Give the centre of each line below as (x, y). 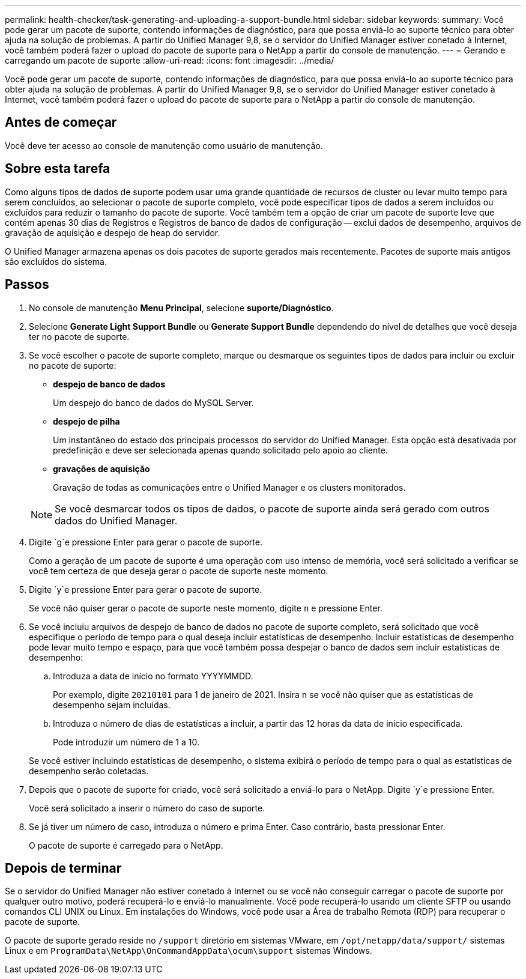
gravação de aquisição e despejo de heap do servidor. (113, 232)
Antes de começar (61, 123)
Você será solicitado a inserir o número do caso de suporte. (147, 808)
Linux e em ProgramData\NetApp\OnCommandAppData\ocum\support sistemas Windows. (189, 951)
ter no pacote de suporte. (79, 336)
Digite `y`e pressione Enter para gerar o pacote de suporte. (146, 589)
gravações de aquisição (101, 468)
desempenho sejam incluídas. (112, 705)
